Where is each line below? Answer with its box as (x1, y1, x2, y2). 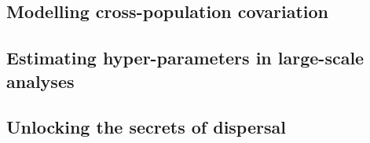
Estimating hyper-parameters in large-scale (6, 46, 365, 70)
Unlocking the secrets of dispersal (6, 115, 286, 139)
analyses (6, 68, 75, 93)
